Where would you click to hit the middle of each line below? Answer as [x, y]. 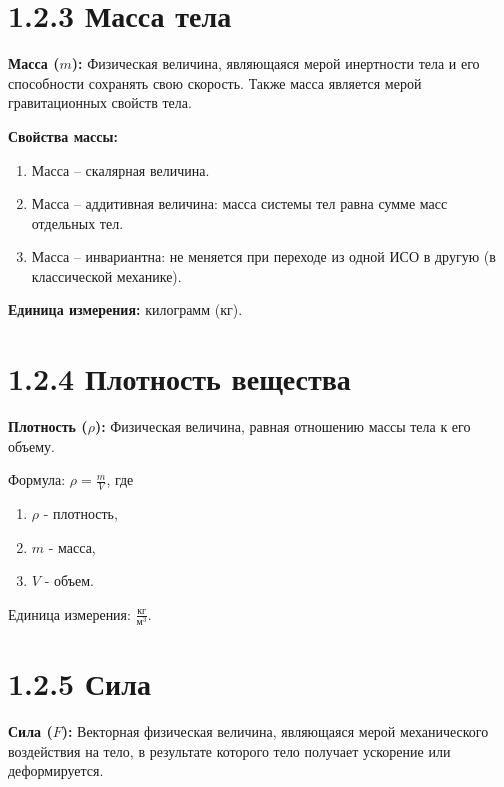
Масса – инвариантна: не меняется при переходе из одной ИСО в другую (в [263, 256]
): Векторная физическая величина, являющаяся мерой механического [275, 731]
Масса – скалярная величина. [120, 169]
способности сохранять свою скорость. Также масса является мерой [215, 82]
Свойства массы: [63, 135]
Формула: [37, 479]
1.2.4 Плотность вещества [179, 378]
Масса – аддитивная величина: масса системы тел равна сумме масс [239, 203]
